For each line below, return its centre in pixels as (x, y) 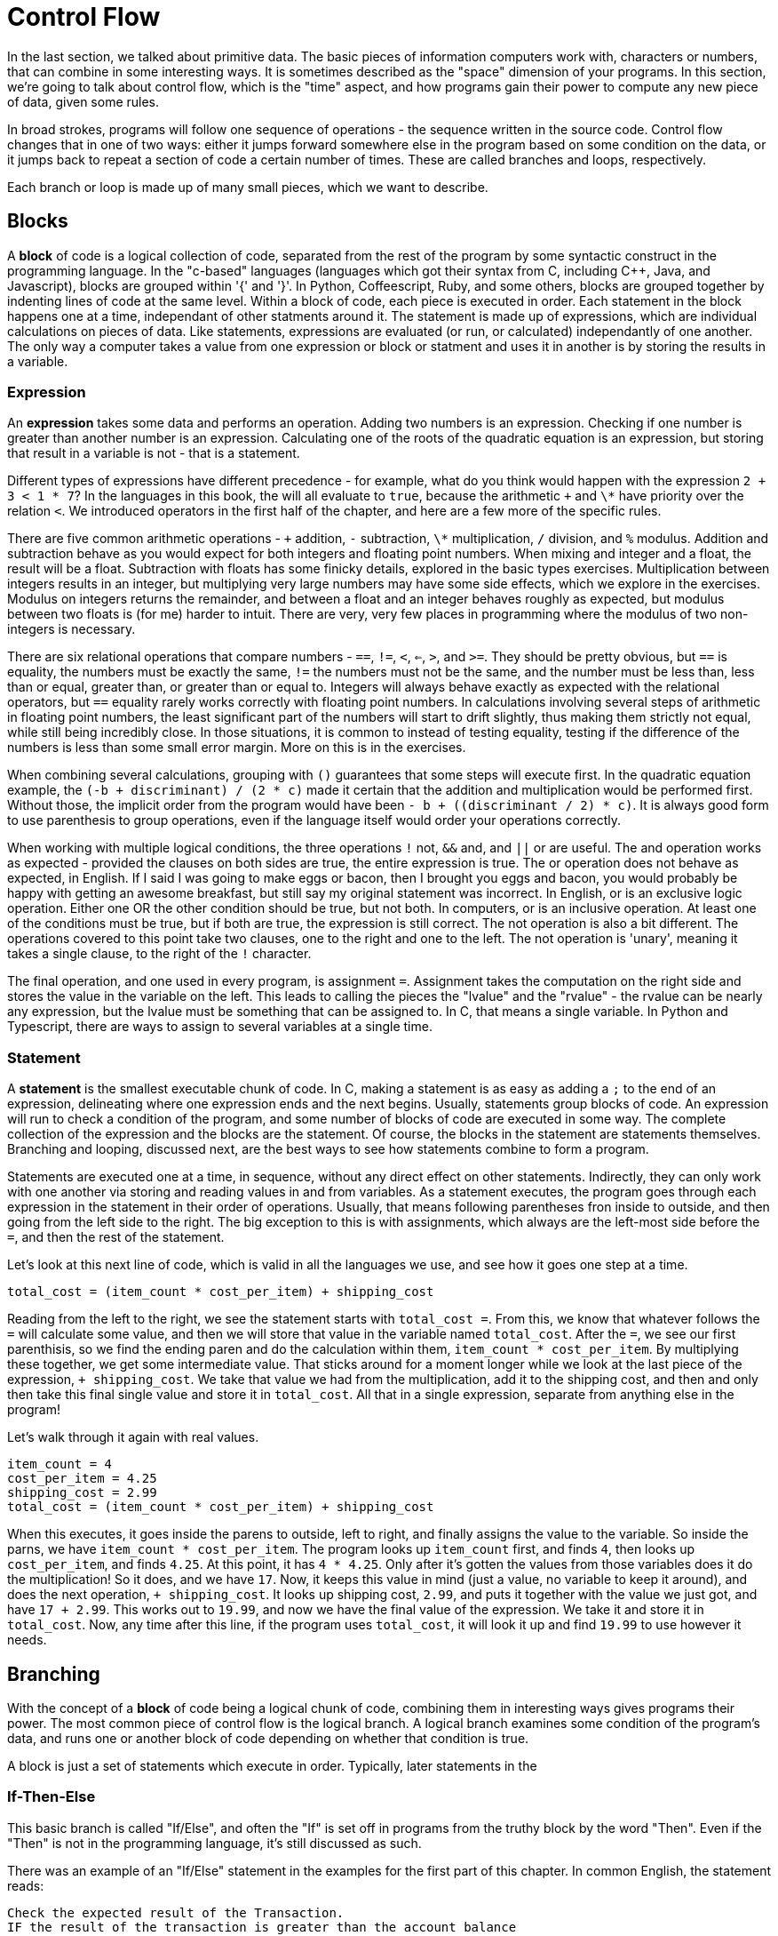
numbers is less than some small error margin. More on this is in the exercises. (237, 748)
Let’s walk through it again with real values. (133, 1437)
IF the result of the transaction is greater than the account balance (262, 1927)
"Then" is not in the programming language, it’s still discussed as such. (214, 1843)
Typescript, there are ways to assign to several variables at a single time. (220, 1027)
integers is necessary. (71, 629)
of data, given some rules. (83, 101)
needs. (27, 1640)
